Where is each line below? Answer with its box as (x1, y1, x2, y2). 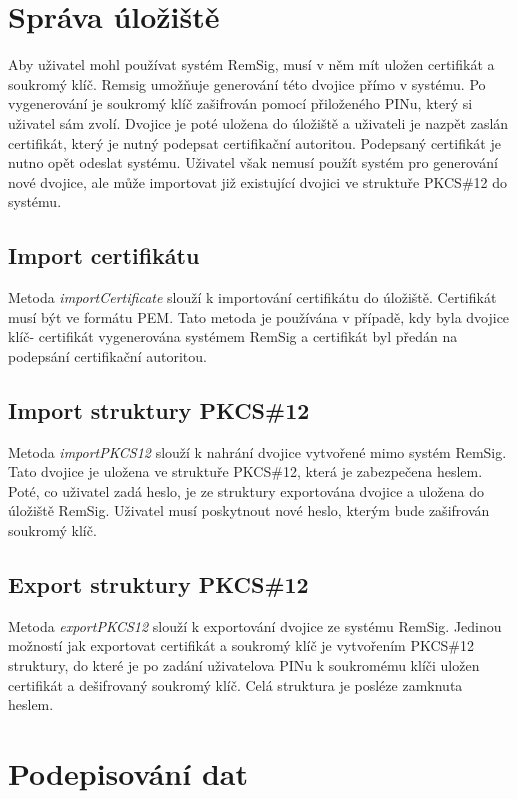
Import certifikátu (8, 240, 200, 271)
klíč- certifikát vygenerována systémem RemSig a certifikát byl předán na (8, 326, 458, 347)
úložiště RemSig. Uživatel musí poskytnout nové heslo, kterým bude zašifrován (8, 500, 490, 521)
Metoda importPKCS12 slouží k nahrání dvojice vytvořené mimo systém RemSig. (8, 441, 507, 462)
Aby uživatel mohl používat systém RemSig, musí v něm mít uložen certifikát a (8, 54, 495, 75)
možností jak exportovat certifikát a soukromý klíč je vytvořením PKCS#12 (8, 635, 475, 656)
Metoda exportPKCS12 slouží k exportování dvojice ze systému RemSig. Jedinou (8, 615, 502, 636)
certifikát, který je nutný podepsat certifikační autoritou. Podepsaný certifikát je (8, 132, 501, 153)
